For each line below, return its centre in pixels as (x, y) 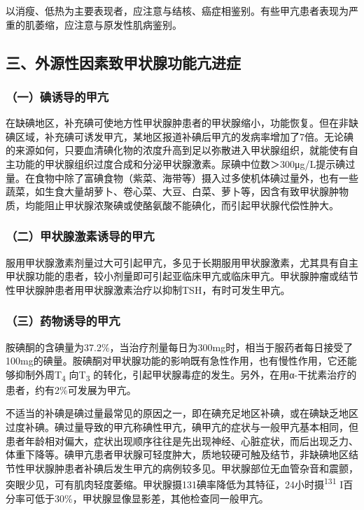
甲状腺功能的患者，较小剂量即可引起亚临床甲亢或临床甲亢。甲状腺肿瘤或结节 (182, 276)
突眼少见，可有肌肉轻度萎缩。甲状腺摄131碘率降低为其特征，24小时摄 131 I (175, 483)
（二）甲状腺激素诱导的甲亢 (80, 236)
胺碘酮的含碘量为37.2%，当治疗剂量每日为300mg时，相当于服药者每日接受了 (180, 347)
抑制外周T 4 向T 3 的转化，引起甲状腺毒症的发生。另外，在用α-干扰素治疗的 (186, 375)
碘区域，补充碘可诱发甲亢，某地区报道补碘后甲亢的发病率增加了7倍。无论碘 (180, 136)
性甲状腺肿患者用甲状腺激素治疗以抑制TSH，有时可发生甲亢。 (148, 289)
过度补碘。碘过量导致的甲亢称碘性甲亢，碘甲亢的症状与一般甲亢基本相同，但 (182, 427)
